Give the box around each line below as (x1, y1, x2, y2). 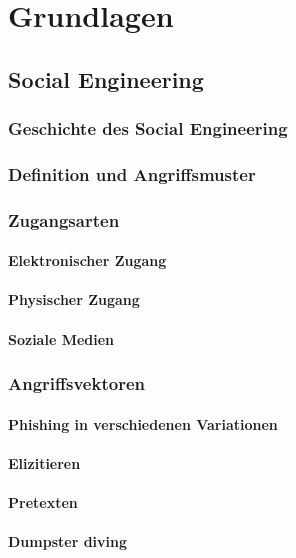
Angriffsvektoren (8, 371, 145, 396)
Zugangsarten (8, 207, 120, 232)
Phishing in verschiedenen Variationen (8, 413, 278, 434)
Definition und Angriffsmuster (8, 161, 256, 186)
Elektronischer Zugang (8, 250, 167, 271)
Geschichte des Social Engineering (8, 116, 288, 141)
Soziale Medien (8, 328, 115, 349)
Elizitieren (8, 452, 81, 473)
